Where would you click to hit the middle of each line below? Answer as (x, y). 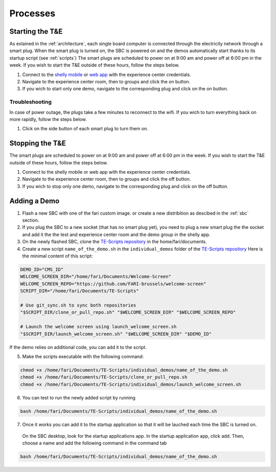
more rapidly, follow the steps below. (48, 119)
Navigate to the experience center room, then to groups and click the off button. (107, 179)
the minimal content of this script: (57, 256)
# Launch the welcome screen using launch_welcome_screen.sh (98, 327)
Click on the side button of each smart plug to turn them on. (85, 129)
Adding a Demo (34, 201)
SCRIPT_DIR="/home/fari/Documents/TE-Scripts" (79, 291)
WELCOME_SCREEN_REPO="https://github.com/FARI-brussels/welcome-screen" (113, 284)
